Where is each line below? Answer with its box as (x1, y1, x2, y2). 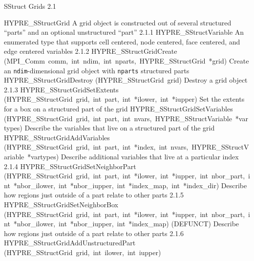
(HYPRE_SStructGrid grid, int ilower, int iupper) (4, 247, 161, 257)
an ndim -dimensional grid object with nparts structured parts (4, 65, 190, 75)
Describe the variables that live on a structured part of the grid (24, 123, 215, 133)
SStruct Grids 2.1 (4, 1, 56, 11)
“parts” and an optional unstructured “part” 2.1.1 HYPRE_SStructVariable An (4, 27, 244, 37)
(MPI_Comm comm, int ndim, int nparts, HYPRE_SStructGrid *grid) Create (4, 55, 249, 65)
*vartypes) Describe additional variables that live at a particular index (27, 151, 239, 161)
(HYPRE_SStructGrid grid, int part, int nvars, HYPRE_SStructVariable (4, 113, 232, 123)
